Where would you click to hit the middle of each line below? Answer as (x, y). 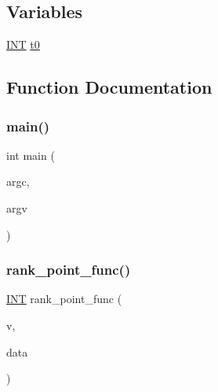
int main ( (31, 155)
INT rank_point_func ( (64, 299)
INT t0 (23, 44)
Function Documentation (109, 87)
